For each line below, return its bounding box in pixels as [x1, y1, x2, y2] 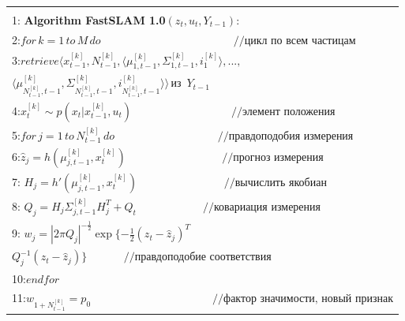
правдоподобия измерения [228, 130, 354, 142]
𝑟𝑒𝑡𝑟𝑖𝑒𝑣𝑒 [20, 55, 59, 67]
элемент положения [242, 106, 336, 118]
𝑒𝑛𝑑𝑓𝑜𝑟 [25, 274, 60, 286]
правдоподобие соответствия [134, 252, 272, 263]
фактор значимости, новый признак [223, 293, 394, 305]
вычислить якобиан [234, 177, 327, 188]
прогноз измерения [233, 151, 324, 163]
